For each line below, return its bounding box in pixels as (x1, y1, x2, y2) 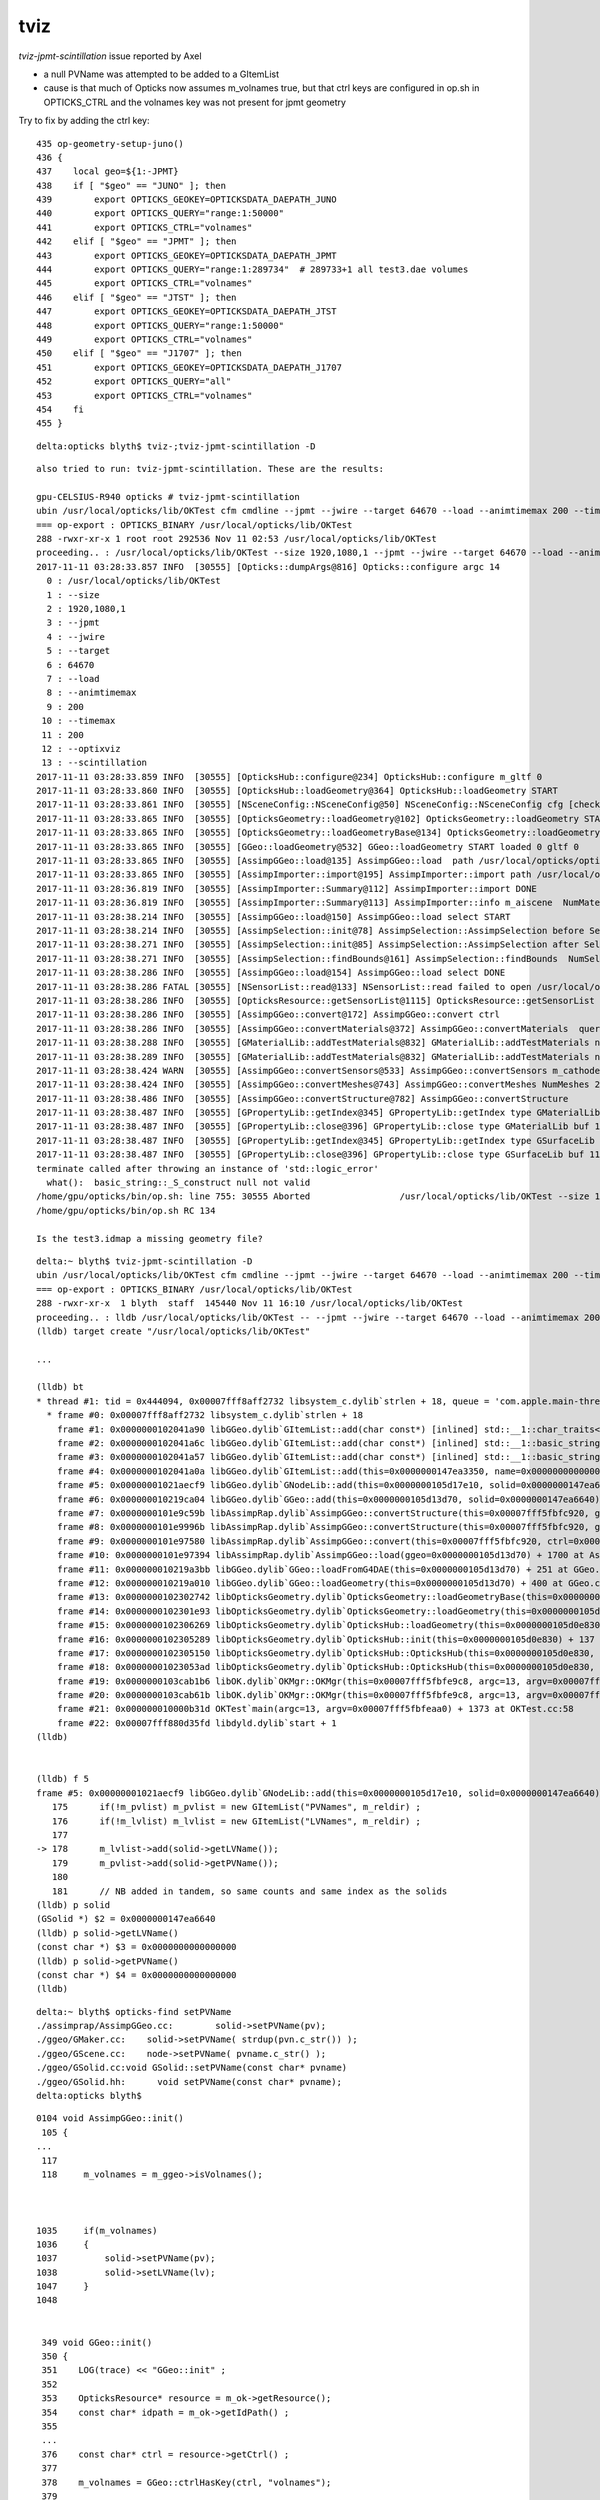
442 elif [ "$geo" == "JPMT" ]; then (36, 236, 237, 247)
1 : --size (46, 589, 100, 600)
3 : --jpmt (46, 617, 100, 629)
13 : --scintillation (41, 757, 148, 769)
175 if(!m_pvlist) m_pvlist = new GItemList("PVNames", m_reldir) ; (51, 1801, 422, 1813)
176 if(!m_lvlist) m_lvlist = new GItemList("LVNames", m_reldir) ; (51, 1815, 422, 1827)
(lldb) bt (36, 1381, 84, 1393)
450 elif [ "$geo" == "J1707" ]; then (36, 348, 242, 359)
